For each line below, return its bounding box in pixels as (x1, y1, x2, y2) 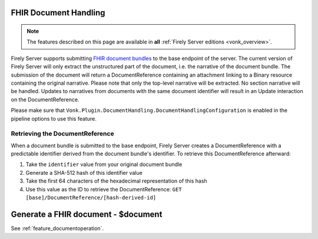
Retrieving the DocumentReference (11, 130, 114, 138)
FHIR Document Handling (11, 8, 105, 18)
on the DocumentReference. (11, 96, 79, 103)
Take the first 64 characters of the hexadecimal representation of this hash (25, 177, 207, 185)
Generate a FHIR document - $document (11, 209, 163, 219)
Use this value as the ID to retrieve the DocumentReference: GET (25, 185, 182, 192)
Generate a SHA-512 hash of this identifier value (25, 169, 143, 176)
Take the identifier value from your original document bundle (25, 161, 183, 168)
